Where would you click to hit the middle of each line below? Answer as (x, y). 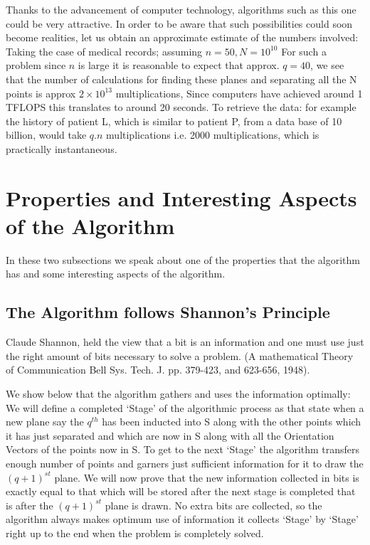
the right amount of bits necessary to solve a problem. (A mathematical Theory (180, 355)
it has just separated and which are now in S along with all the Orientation (170, 435)
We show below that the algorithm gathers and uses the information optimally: (178, 394)
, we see (327, 65)
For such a (304, 51)
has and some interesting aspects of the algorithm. (116, 274)
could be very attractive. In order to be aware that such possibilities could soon (179, 23)
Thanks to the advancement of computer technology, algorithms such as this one (181, 9)
